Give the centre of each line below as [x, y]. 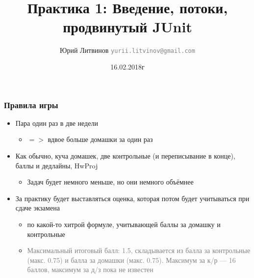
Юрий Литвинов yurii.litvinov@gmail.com [127, 50]
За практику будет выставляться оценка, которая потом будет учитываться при [132, 198]
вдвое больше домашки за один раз [100, 139]
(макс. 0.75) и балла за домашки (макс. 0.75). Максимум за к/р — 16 [131, 260]
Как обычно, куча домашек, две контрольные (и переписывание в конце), [125, 156]
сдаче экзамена [38, 208]
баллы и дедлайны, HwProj [57, 165]
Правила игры [31, 104]
